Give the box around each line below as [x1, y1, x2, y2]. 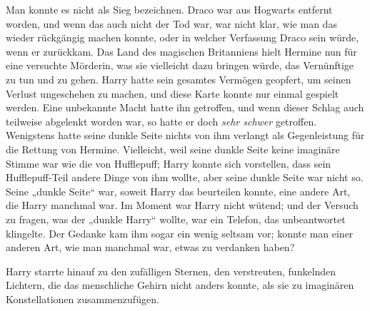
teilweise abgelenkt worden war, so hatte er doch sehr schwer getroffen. [6, 113, 317, 128]
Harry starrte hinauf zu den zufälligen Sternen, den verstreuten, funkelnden [6, 263, 336, 278]
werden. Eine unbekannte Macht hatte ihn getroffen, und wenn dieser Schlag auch [6, 100, 364, 115]
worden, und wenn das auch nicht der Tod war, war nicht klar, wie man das [6, 16, 337, 31]
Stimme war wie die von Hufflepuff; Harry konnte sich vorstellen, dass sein [6, 155, 331, 170]
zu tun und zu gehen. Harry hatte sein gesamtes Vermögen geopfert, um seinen [6, 71, 351, 86]
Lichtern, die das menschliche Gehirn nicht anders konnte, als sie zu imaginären [6, 277, 354, 292]
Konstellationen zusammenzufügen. [6, 291, 159, 306]
